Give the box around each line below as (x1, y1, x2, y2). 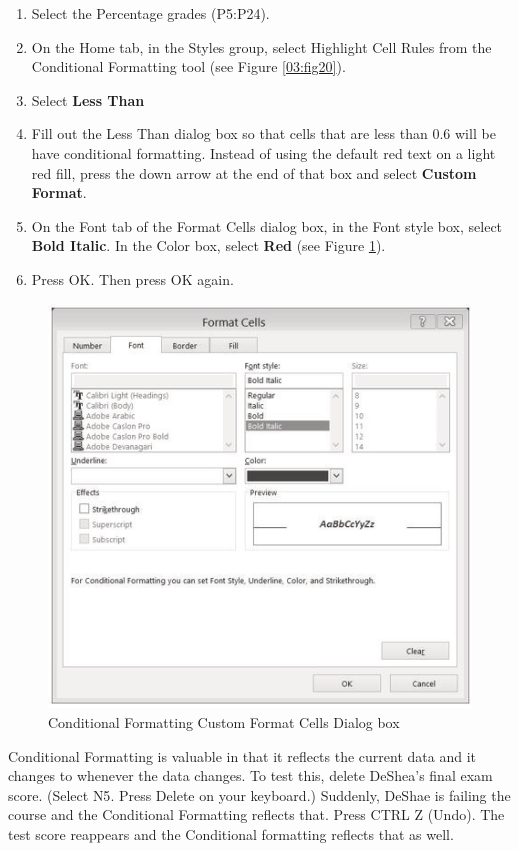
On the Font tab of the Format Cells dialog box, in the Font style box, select (31, 215, 503, 236)
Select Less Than (31, 89, 145, 110)
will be (455, 123, 496, 144)
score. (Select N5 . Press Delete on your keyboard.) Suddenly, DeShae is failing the (8, 784, 511, 805)
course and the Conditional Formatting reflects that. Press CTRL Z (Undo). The (8, 804, 505, 825)
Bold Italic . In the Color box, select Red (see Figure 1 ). (31, 235, 386, 256)
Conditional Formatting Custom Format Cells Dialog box (48, 711, 400, 732)
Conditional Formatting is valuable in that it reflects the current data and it (8, 745, 476, 766)
